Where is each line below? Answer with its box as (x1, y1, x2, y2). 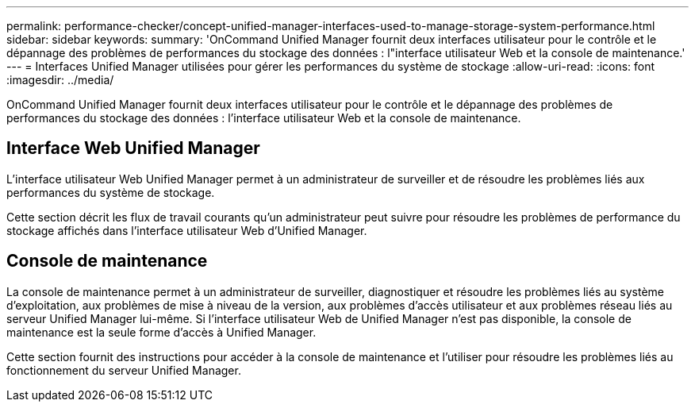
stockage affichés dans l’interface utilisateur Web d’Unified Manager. (6, 223, 367, 237)
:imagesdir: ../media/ (6, 73, 114, 87)
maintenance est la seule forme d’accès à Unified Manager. (6, 325, 317, 339)
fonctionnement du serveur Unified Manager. (6, 363, 241, 377)
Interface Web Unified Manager (6, 138, 260, 159)
